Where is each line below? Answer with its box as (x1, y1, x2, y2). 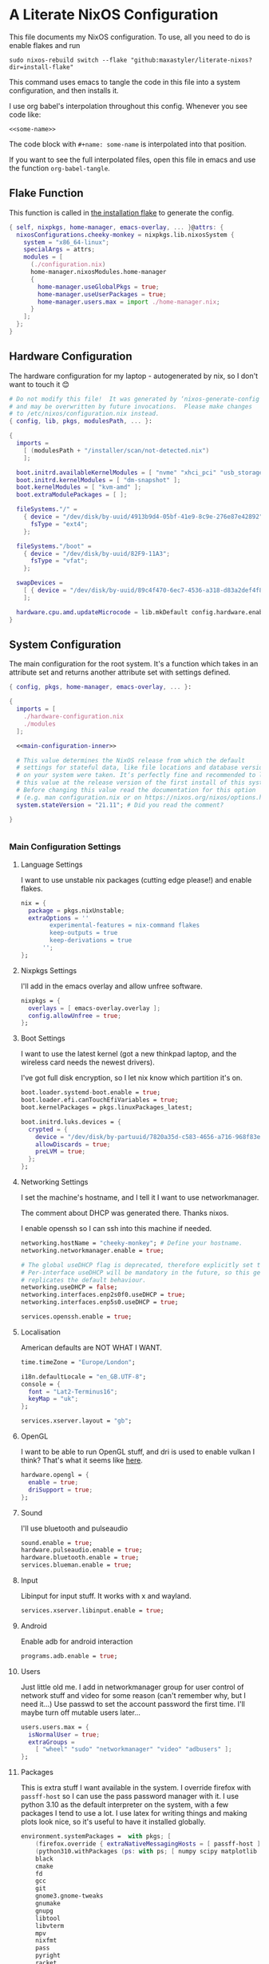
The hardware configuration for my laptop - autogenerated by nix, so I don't (9, 371, 259, 380)
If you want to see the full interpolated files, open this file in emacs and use (9, 155, 256, 164)
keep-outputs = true (49, 929, 118, 937)
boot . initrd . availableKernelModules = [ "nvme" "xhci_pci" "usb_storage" (16, 469, 267, 477)
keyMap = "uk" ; (28, 1395, 79, 1403)
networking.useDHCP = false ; (20, 1283, 118, 1291)
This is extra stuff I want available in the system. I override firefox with (20, 1783, 251, 1793)
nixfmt (35, 1937, 57, 1945)
